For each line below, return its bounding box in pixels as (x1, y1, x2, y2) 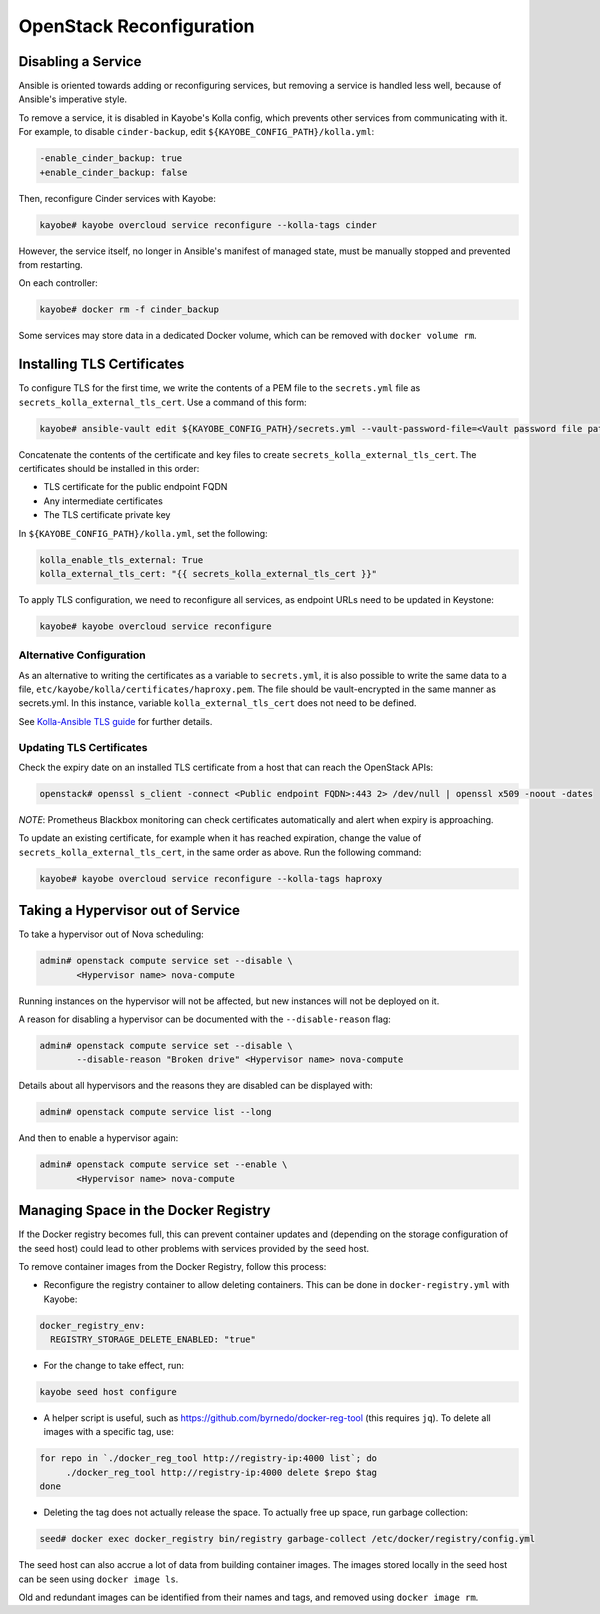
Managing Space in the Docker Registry (18, 1202, 271, 1219)
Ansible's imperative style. (18, 93, 128, 105)
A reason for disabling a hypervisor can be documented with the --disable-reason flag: (18, 1013, 392, 1025)
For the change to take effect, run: (43, 1360, 185, 1372)
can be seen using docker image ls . (18, 1573, 179, 1585)
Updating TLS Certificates (18, 740, 149, 754)
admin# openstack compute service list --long (39, 1106, 272, 1118)
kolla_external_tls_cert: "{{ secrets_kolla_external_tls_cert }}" (39, 568, 378, 579)
